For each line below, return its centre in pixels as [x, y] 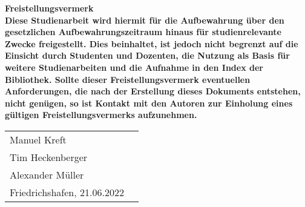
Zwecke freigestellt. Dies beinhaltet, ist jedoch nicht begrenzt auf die [152, 43]
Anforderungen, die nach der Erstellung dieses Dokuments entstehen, [153, 91]
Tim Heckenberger [49, 157]
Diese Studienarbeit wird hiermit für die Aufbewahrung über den [145, 20]
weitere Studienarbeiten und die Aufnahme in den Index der [134, 67]
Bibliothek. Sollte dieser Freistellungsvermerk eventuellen [128, 79]
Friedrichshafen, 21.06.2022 [67, 192]
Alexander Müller [47, 174]
